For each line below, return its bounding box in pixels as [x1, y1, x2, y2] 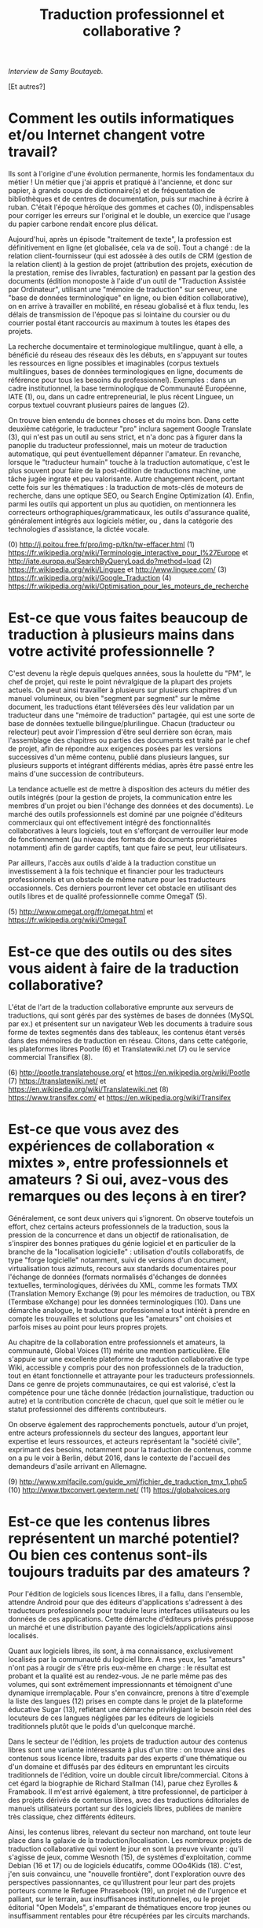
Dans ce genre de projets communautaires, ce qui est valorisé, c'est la [8, 1379, 236, 1389]
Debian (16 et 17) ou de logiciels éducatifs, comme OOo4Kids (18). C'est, [8, 1860, 243, 1870]
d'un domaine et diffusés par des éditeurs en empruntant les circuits [8, 1762, 230, 1771]
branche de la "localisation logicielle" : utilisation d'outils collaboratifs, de [8, 1247, 245, 1256]
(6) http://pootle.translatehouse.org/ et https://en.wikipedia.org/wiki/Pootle [8, 1068, 250, 1077]
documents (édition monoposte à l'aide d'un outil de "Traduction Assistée [8, 276, 247, 286]
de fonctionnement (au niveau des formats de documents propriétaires [8, 835, 238, 844]
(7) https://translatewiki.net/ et [8, 1077, 107, 1085]
